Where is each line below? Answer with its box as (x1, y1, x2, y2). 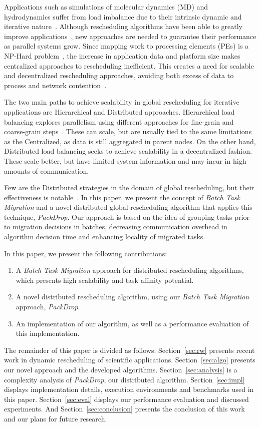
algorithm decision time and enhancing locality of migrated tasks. (4, 231, 205, 242)
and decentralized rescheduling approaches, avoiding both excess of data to (4, 70, 234, 81)
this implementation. (16, 328, 80, 338)
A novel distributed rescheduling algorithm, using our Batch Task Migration (16, 291, 249, 302)
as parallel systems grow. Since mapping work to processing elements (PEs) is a (4, 41, 249, 51)
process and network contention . (4, 80, 107, 90)
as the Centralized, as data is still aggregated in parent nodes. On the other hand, (4, 136, 256, 146)
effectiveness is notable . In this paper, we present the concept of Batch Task (4, 192, 240, 202)
